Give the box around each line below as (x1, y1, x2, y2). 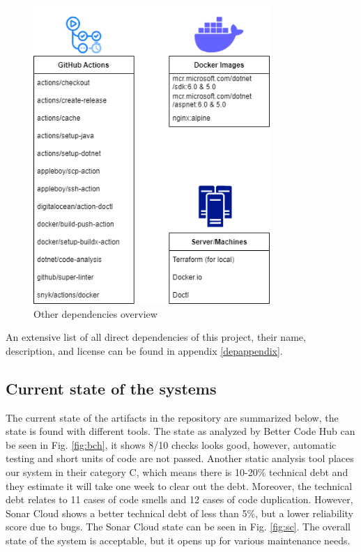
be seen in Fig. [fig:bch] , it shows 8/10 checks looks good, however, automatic (6, 437, 337, 452)
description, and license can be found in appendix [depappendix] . (6, 343, 283, 358)
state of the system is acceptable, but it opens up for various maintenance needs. (6, 532, 351, 547)
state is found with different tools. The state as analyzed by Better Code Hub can (6, 424, 355, 438)
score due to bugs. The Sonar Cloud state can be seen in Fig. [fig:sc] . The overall (6, 519, 351, 534)
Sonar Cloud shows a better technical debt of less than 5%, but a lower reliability (6, 505, 354, 520)
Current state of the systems (6, 377, 217, 399)
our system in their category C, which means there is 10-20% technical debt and (6, 464, 348, 479)
